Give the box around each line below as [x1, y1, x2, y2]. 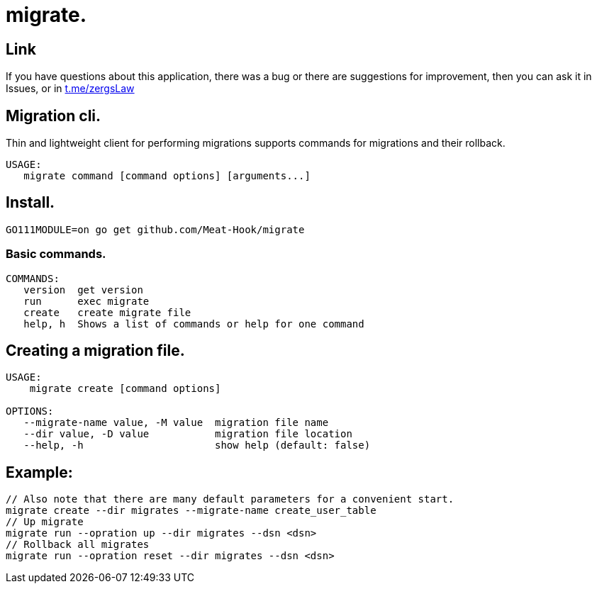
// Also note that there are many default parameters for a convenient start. [6, 493, 454, 505]
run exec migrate [23, 295, 150, 307]
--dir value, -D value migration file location [23, 428, 352, 440]
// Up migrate [6, 516, 84, 528]
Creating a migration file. [6, 342, 185, 360]
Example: [6, 463, 73, 481]
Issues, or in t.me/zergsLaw [6, 82, 135, 95]
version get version [23, 284, 143, 296]
